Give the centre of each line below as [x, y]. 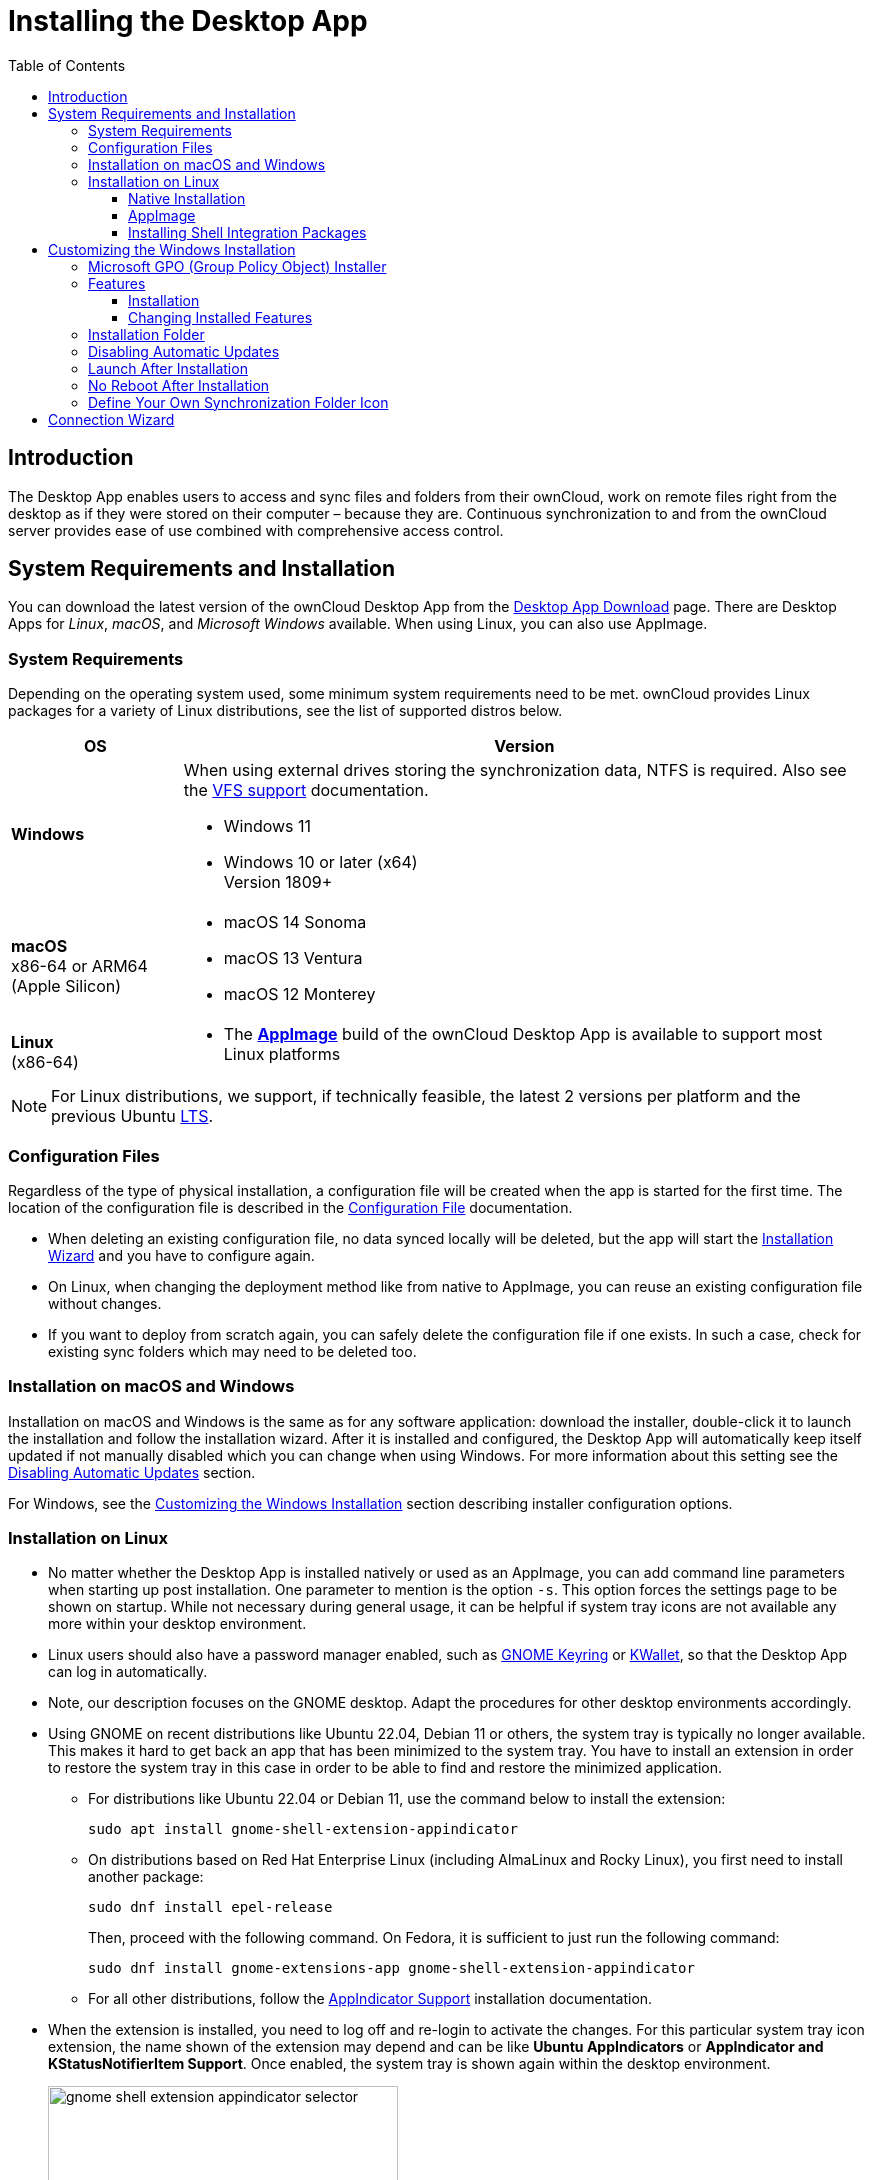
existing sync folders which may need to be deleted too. [232, 1351]
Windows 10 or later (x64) [320, 862]
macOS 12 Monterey [299, 994]
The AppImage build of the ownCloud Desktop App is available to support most [523, 1034]
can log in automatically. [128, 1672]
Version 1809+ [278, 882]
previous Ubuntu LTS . [132, 1116]
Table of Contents [67, 65]
